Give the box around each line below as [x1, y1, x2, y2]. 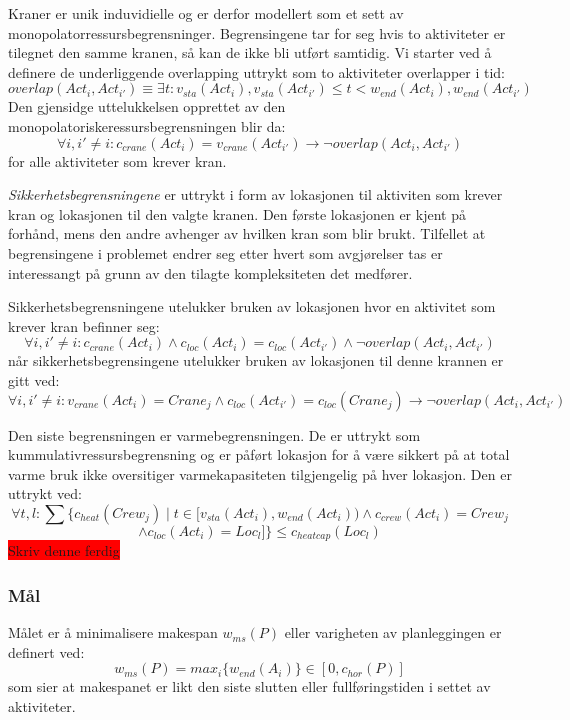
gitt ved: [8, 369, 60, 390]
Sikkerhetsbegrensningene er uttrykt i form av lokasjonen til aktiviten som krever [8, 184, 503, 205]
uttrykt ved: [8, 483, 82, 504]
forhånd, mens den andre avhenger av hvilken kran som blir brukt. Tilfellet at [8, 223, 486, 244]
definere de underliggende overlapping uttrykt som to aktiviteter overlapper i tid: [8, 61, 506, 82]
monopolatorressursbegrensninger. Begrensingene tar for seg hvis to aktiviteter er [8, 22, 506, 43]
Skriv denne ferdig [8, 540, 120, 561]
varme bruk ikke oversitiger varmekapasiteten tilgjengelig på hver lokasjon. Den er [8, 463, 512, 484]
